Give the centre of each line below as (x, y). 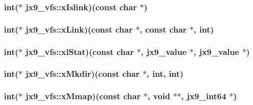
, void (159, 96)
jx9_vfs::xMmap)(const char (83, 96)
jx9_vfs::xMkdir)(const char (83, 74)
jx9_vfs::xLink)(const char (79, 29)
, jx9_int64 (204, 96)
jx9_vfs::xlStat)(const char (80, 51)
